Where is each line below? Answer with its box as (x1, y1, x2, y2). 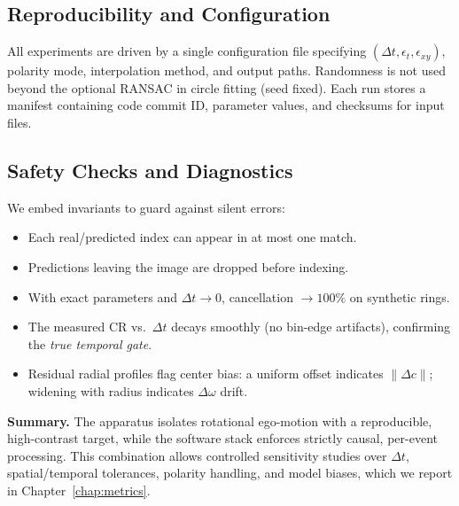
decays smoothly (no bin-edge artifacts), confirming (171, 317, 451, 336)
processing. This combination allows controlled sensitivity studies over (7, 446, 387, 464)
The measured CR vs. (27, 317, 146, 336)
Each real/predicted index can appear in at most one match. (27, 228, 357, 246)
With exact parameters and (27, 287, 177, 306)
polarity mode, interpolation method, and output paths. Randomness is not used (7, 61, 446, 80)
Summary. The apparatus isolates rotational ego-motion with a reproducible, (7, 411, 432, 430)
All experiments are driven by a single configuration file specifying (7, 42, 367, 60)
